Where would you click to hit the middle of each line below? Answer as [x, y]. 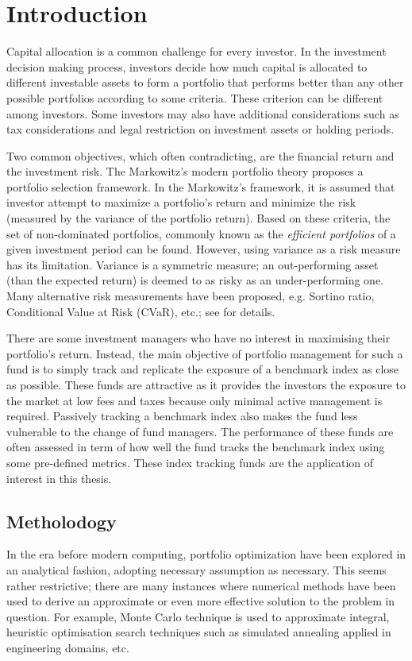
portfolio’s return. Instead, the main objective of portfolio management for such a [205, 353]
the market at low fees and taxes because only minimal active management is [194, 400]
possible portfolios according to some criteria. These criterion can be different [195, 97]
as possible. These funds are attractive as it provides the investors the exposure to [206, 385]
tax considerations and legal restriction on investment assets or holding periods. [200, 129]
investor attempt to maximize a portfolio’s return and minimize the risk [181, 202]
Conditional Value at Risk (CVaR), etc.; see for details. [141, 311]
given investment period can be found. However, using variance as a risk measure [204, 249]
